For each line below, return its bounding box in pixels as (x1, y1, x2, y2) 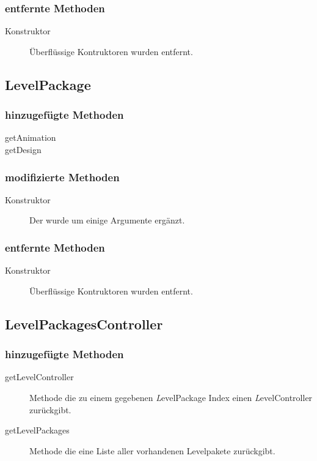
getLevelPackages (5, 424, 70, 437)
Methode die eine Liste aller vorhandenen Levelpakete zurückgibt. (29, 444, 275, 457)
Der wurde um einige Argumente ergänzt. (29, 214, 185, 227)
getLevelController (5, 370, 74, 383)
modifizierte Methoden (5, 169, 120, 184)
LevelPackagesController (5, 314, 163, 333)
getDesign (5, 143, 42, 156)
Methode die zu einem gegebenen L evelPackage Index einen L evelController (29, 391, 313, 403)
